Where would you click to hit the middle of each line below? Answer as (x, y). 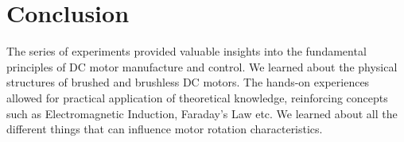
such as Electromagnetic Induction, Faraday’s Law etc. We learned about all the (202, 113)
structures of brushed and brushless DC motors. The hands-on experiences (188, 82)
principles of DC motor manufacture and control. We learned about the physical (202, 66)
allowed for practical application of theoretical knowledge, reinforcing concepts (197, 97)
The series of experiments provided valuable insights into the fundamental (186, 51)
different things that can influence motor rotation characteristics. (165, 129)
